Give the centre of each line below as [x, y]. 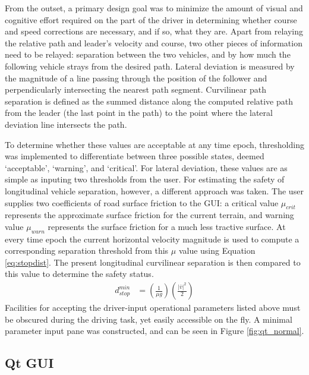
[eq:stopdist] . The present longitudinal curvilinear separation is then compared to [153, 262]
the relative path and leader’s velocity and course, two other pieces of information [154, 42]
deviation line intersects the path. [66, 124]
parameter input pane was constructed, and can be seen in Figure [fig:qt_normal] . [154, 331]
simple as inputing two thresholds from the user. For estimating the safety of [145, 179]
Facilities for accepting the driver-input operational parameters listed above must [153, 308]
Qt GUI [29, 363]
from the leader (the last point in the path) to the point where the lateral [139, 113]
